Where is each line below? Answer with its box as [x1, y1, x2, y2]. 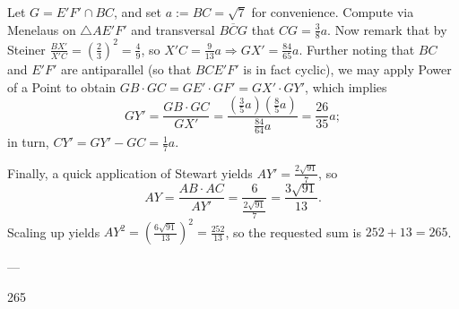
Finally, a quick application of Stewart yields [7, 163, 253, 182]
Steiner [7, 39, 46, 58]
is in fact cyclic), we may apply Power [243, 59, 452, 78]
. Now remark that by [327, 20, 447, 39]
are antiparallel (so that [60, 59, 192, 78]
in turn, [7, 133, 49, 151]
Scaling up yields [7, 222, 100, 241]
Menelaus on [7, 20, 76, 39]
